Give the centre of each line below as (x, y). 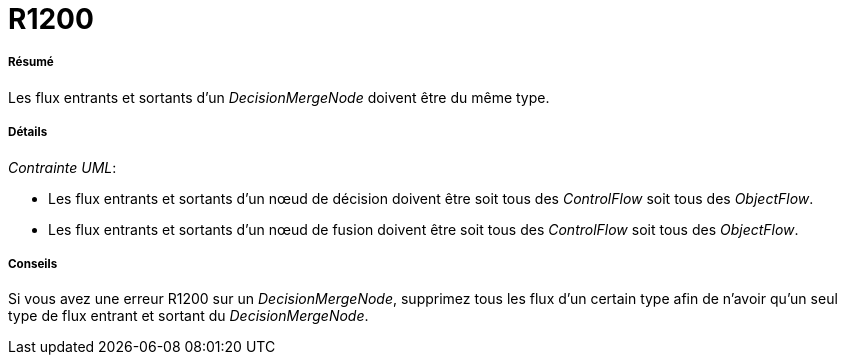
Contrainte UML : (62, 167)
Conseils (33, 263)
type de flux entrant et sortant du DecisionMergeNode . (188, 316)
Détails (28, 132)
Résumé (31, 62)
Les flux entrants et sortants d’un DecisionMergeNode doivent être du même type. (279, 97)
